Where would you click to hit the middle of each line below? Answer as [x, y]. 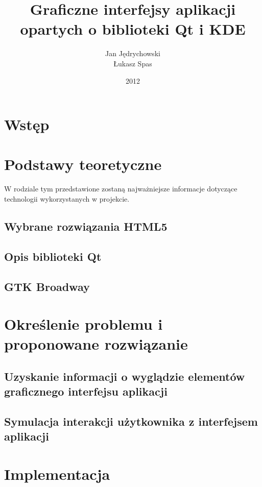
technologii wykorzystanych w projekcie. [67, 199]
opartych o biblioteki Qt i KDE [133, 29]
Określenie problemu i [84, 324]
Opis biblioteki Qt [53, 256]
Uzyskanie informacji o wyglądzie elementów [125, 376]
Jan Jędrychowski [133, 53]
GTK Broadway [47, 286]
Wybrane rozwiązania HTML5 [86, 226]
